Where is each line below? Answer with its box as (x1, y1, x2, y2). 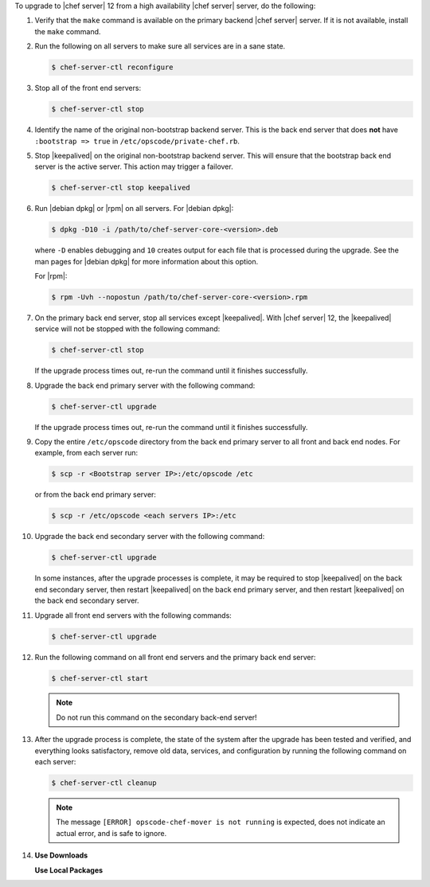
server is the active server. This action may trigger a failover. (34, 162, 234, 171)
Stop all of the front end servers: (34, 84, 142, 93)
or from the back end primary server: (34, 490, 157, 499)
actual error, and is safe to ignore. (56, 828, 167, 838)
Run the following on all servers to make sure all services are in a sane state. (34, 41, 286, 51)
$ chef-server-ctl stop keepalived (51, 183, 190, 193)
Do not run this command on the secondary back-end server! (56, 713, 258, 722)
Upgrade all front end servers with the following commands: (34, 610, 233, 620)
